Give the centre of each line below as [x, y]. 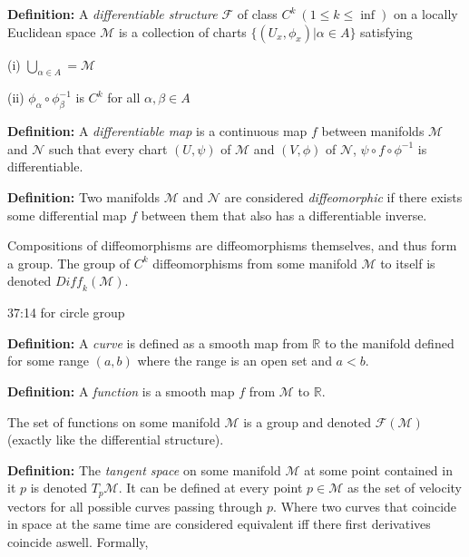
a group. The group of [69, 263]
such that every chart [108, 148]
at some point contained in [378, 469]
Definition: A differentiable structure [112, 14]
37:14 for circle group [66, 313]
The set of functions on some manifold [114, 421]
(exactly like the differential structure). [116, 440]
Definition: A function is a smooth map [121, 391]
